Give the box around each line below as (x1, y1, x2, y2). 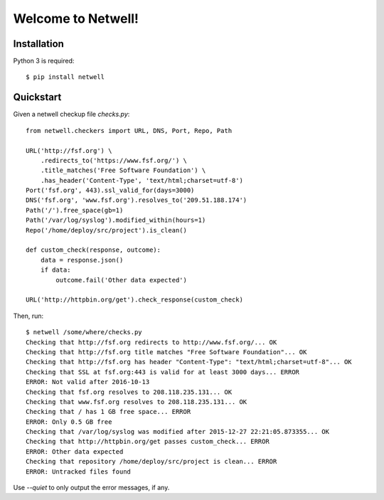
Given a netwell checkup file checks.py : (13, 110, 130, 119)
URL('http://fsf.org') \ (26, 147, 112, 154)
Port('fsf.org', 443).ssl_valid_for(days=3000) (26, 186, 195, 195)
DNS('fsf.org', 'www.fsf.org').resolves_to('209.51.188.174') (26, 196, 247, 204)
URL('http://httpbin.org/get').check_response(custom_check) (26, 296, 243, 304)
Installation (13, 38, 64, 50)
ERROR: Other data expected (26, 447, 124, 455)
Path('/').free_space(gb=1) (26, 206, 124, 214)
